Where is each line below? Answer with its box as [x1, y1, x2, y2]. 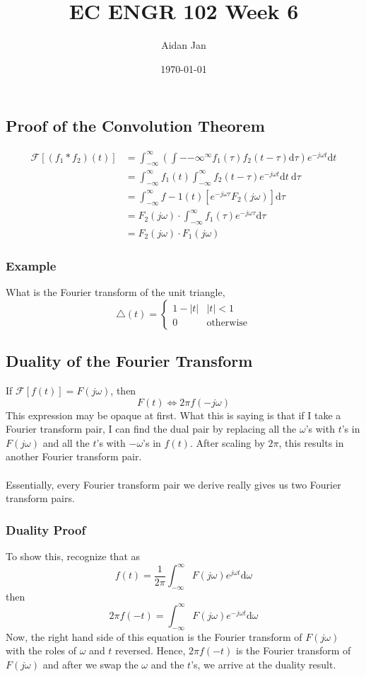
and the [150, 656, 184, 671]
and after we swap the [42, 656, 138, 671]
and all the [42, 435, 90, 450]
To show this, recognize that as [6, 548, 141, 563]
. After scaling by [189, 435, 265, 450]
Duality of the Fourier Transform [6, 350, 253, 372]
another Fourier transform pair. [6, 449, 142, 464]
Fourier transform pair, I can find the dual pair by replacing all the [6, 421, 297, 436]
